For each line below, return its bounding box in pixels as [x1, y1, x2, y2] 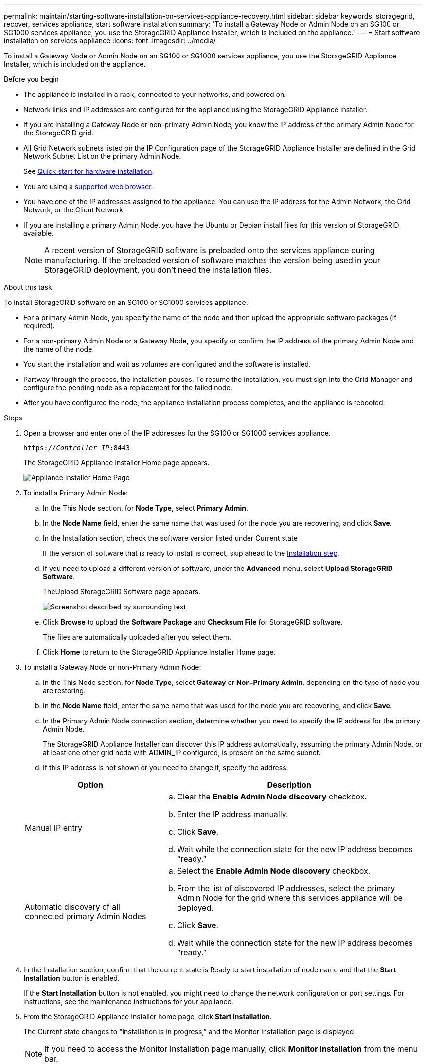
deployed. [177, 903, 213, 912]
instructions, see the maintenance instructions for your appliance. [23, 997, 233, 1006]
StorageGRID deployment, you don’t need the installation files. [44, 265, 272, 275]
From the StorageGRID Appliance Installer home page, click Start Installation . [23, 1012, 272, 1021]
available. [23, 229, 54, 237]
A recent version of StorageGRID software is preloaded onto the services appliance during [44, 246, 375, 255]
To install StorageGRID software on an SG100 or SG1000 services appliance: [4, 298, 248, 306]
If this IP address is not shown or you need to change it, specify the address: [43, 763, 288, 772]
